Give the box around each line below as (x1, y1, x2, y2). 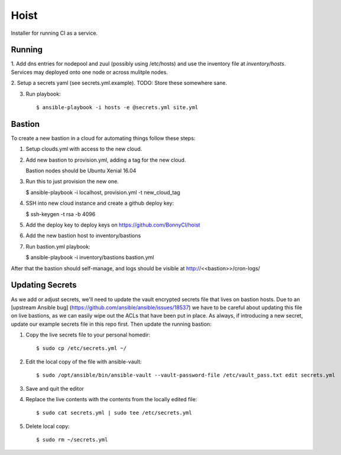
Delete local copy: (25, 423, 70, 430)
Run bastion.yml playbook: (25, 243, 91, 250)
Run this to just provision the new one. (25, 178, 119, 185)
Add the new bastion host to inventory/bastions (25, 232, 141, 239)
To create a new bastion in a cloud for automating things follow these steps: (11, 135, 196, 142)
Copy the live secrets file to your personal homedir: (25, 331, 151, 339)
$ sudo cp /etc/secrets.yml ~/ (36, 345, 127, 352)
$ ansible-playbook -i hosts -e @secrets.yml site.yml (36, 104, 199, 111)
